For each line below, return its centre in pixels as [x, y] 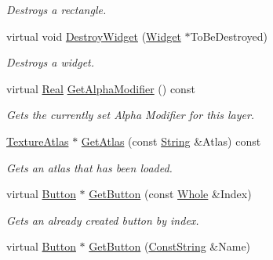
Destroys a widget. [51, 62]
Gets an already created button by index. [103, 220]
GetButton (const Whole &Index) [170, 194]
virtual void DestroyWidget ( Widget [94, 36]
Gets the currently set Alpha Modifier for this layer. [131, 115]
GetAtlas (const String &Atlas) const [171, 141]
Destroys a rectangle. [56, 9]
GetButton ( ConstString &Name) [170, 246]
